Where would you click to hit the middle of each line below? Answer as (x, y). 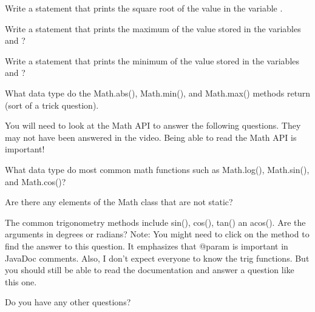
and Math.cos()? (36, 181)
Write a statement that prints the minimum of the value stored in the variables (152, 60)
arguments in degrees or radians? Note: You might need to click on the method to (157, 234)
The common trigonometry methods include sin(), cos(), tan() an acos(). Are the (155, 222)
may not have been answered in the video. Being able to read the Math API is (151, 137)
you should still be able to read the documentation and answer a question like (150, 270)
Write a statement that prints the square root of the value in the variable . (144, 8)
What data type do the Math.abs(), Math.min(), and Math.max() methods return (158, 93)
